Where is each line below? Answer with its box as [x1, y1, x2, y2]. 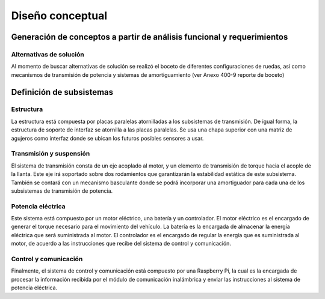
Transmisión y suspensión [11, 149, 90, 158]
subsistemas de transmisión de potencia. [11, 187, 113, 195]
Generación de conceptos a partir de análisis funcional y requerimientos [11, 32, 288, 42]
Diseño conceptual [11, 9, 108, 22]
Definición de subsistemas [11, 87, 114, 97]
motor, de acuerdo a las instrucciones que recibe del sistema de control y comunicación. [11, 240, 232, 247]
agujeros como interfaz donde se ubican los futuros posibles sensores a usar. [11, 134, 204, 142]
